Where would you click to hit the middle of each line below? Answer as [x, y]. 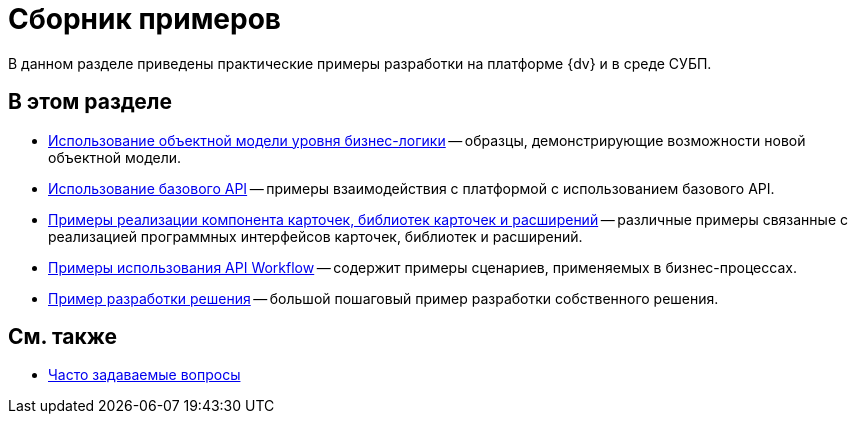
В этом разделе [90, 102]
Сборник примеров [145, 19]
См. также [63, 337]
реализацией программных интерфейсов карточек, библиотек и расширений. [315, 236]
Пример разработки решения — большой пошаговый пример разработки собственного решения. [383, 298]
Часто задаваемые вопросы [144, 375]
